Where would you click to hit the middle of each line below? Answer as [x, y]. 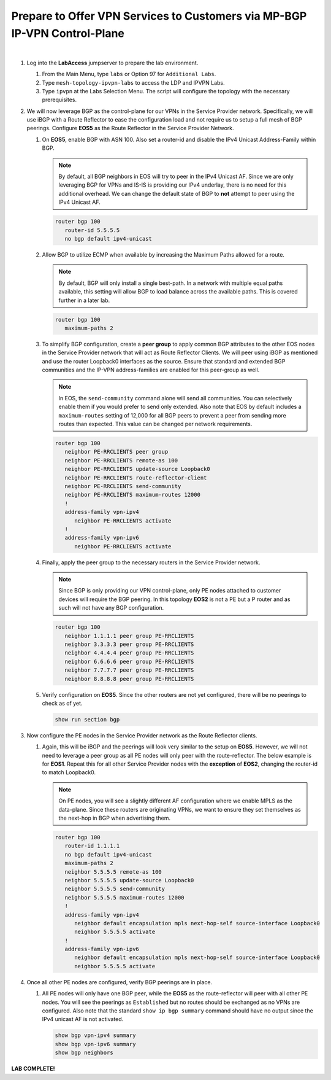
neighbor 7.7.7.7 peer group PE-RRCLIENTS [129, 670]
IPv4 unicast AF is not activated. [83, 1019]
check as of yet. [62, 703]
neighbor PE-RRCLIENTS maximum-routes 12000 [132, 495]
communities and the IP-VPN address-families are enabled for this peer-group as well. [151, 370]
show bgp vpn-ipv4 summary [95, 1035]
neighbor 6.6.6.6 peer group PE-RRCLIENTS [129, 661]
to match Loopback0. [69, 772]
